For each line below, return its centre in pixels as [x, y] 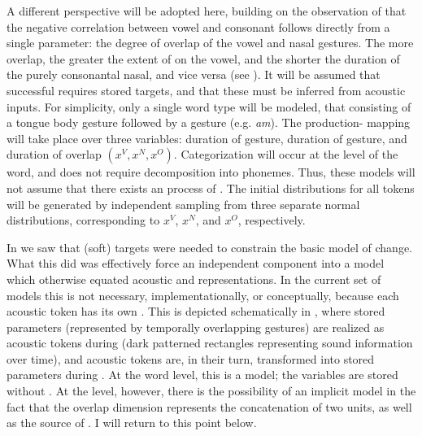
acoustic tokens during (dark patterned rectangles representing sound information [210, 343]
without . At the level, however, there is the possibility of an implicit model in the [211, 391]
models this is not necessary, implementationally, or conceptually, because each [203, 295]
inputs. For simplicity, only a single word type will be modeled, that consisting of [209, 106]
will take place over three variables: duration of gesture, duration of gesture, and [207, 138]
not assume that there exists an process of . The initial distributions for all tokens [211, 187]
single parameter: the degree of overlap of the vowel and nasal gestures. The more [210, 43]
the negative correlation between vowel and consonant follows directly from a [198, 26]
